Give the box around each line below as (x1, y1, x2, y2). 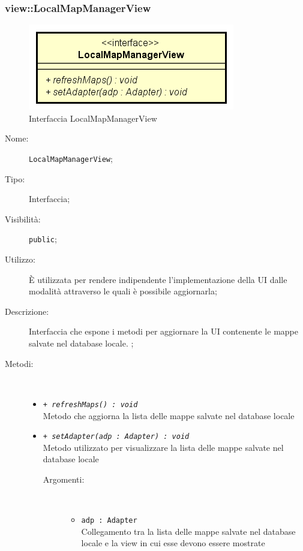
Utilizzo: (5, 253, 35, 266)
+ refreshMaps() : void (43, 400, 138, 409)
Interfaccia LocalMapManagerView (29, 112, 157, 124)
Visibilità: (5, 212, 41, 225)
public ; (29, 233, 57, 245)
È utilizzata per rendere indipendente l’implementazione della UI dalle (29, 273, 287, 285)
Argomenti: (43, 472, 85, 485)
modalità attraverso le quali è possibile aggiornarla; (29, 285, 217, 297)
